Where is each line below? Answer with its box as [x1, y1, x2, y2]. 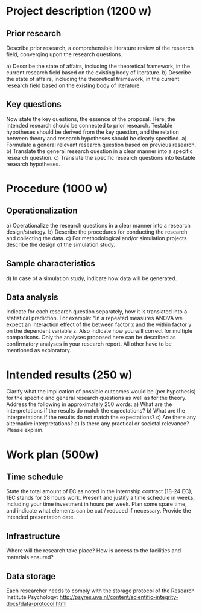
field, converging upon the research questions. [6, 51, 122, 58]
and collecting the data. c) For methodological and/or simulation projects [6, 234, 187, 241]
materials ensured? [6, 554, 54, 561]
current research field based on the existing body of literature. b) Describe [6, 69, 191, 76]
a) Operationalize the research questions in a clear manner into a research [6, 221, 191, 229]
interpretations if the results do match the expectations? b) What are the [6, 407, 186, 415]
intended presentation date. [6, 513, 75, 521]
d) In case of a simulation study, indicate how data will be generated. [6, 274, 177, 282]
